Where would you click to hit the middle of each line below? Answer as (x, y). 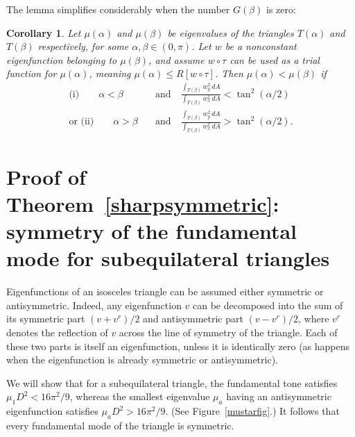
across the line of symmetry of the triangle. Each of (228, 332)
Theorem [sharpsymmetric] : (143, 203)
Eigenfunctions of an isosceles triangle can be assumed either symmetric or (165, 291)
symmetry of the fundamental (151, 231)
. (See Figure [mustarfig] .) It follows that (252, 411)
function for (32, 73)
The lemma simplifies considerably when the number (118, 9)
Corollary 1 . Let (44, 32)
